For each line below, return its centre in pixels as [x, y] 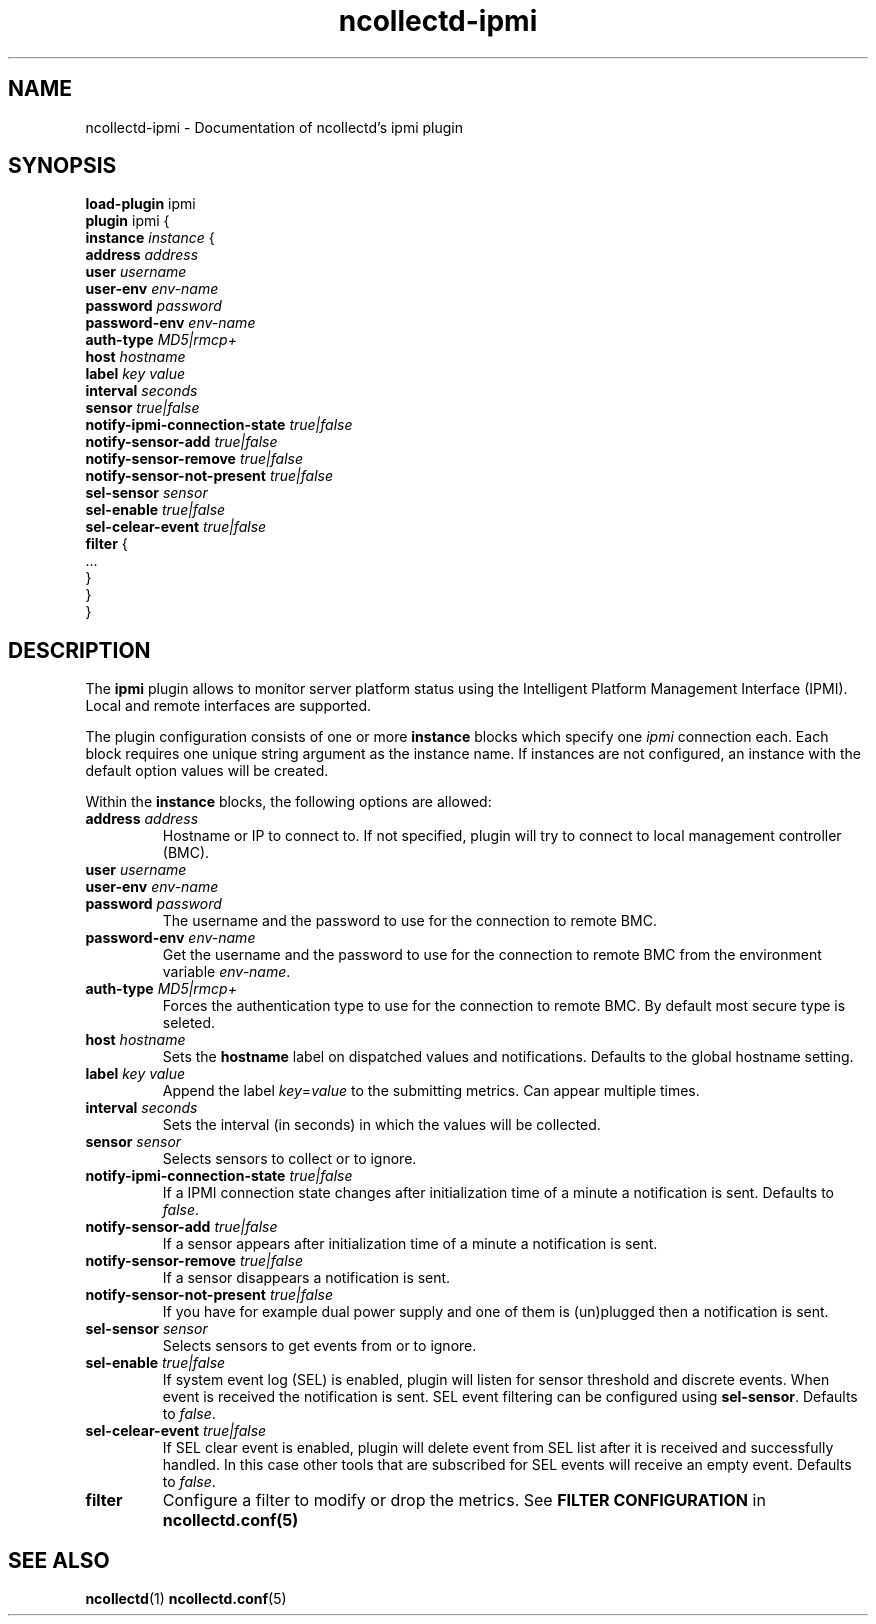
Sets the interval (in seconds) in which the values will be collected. [381, 1125]
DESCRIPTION [79, 650]
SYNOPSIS [62, 166]
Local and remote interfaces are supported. [228, 706]
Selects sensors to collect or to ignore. [289, 1159]
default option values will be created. [207, 771]
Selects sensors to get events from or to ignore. [319, 1346]
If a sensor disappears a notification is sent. [306, 1278]
